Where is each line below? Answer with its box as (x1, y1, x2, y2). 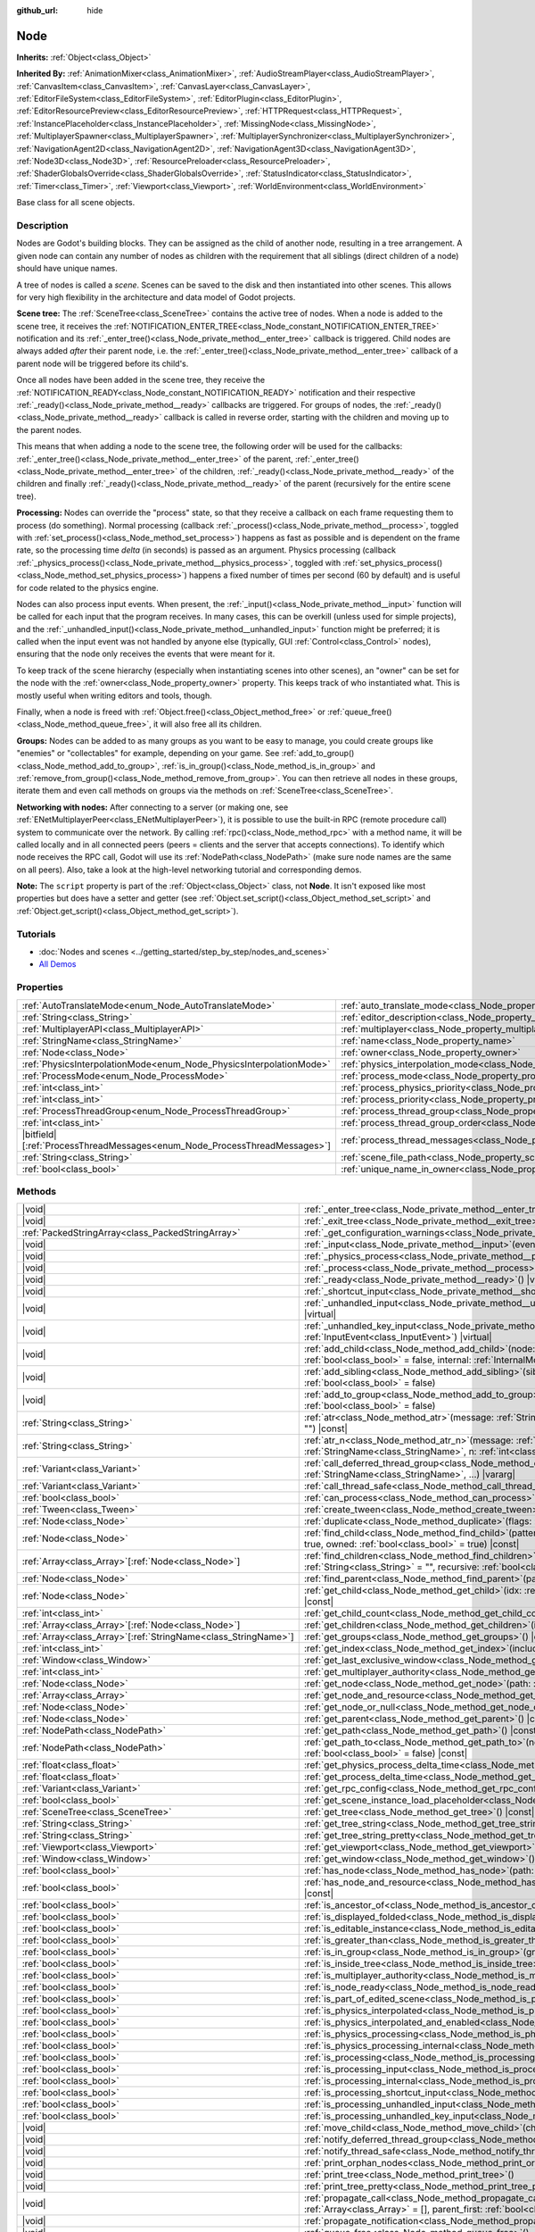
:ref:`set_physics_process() (342, 557, 443, 568)
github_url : (16, 5, 58, 15)
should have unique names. (16, 263, 118, 274)
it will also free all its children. (152, 719, 262, 729)
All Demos (38, 959, 77, 970)
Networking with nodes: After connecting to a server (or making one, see (16, 802, 289, 812)
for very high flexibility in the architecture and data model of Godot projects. (16, 291, 296, 303)
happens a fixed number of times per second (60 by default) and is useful (188, 570, 461, 580)
